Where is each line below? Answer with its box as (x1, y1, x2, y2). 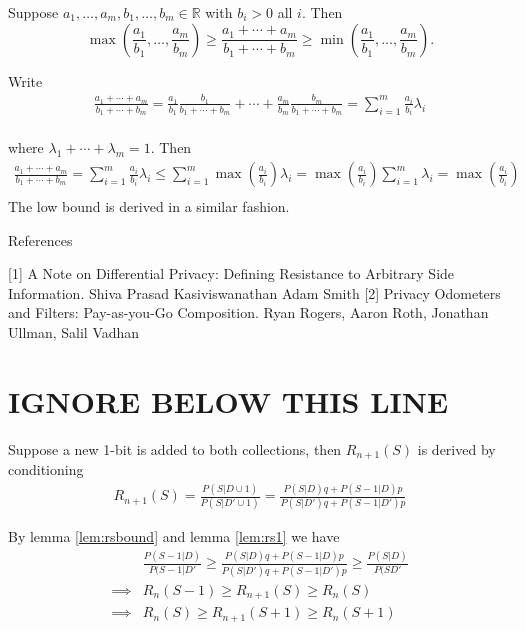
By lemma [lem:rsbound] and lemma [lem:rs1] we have (8, 526, 340, 547)
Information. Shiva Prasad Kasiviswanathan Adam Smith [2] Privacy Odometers (8, 282, 501, 303)
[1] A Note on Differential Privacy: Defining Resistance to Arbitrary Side (8, 263, 455, 284)
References (8, 229, 73, 250)
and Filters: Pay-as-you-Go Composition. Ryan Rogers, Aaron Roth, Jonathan (8, 302, 489, 323)
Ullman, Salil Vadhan (8, 322, 140, 343)
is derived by (417, 438, 496, 459)
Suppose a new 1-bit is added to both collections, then (8, 438, 342, 459)
